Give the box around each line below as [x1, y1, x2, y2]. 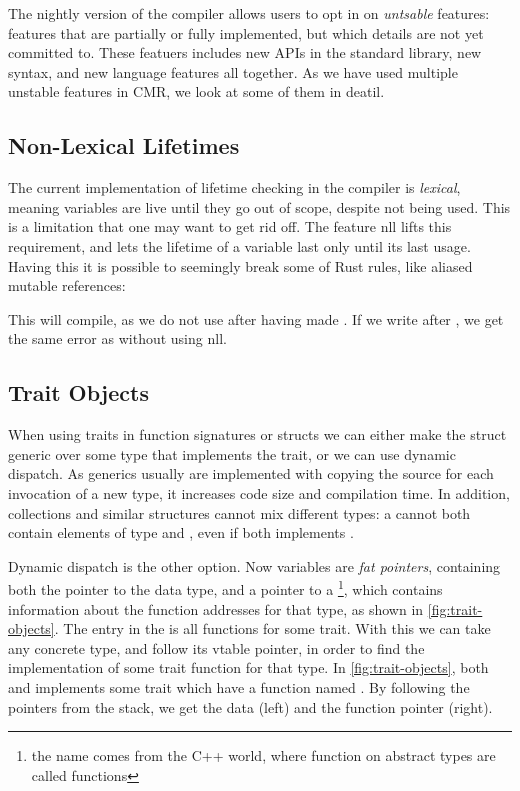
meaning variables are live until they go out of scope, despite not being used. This [8, 196, 511, 217]
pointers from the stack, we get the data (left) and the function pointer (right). [8, 696, 493, 717]
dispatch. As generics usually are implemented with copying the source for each [8, 463, 494, 484]
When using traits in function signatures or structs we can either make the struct [8, 424, 507, 445]
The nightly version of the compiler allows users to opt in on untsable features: [8, 3, 490, 23]
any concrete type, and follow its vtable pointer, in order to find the [8, 637, 425, 658]
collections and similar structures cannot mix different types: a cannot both [8, 502, 471, 523]
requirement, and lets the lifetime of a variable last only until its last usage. [8, 235, 471, 256]
